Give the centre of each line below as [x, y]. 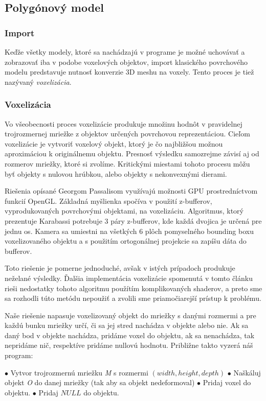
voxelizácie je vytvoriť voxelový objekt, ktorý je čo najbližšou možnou [114, 143]
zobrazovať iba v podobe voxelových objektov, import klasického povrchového [126, 62]
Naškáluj [247, 372]
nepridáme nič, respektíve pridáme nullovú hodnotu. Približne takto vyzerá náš [129, 345]
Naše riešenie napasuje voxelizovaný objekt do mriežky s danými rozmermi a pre [130, 315]
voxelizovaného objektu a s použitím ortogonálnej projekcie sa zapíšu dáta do [126, 241]
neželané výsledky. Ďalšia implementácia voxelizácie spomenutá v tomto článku [129, 278]
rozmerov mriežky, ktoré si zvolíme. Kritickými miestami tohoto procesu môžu [127, 163]
